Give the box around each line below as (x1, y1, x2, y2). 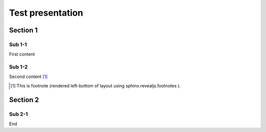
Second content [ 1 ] (9, 74, 48, 79)
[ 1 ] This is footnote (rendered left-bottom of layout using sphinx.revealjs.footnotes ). (10, 82, 181, 88)
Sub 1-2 (9, 64, 28, 71)
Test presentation (9, 7, 83, 18)
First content (9, 52, 35, 57)
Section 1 (9, 26, 38, 34)
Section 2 (9, 96, 39, 104)
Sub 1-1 (9, 41, 27, 48)
